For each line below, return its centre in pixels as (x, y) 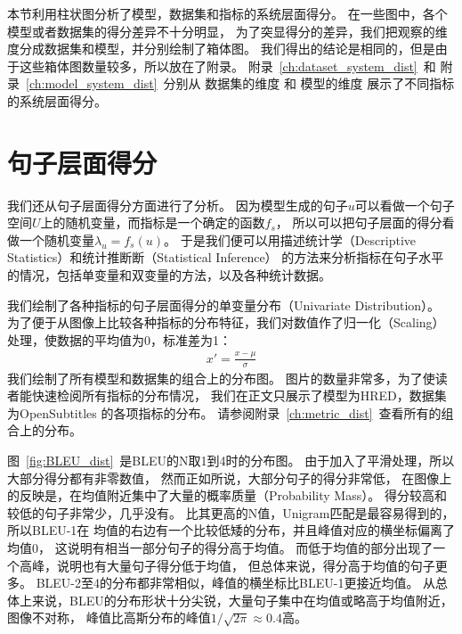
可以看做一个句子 (405, 205)
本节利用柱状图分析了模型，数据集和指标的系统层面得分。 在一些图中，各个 (227, 13)
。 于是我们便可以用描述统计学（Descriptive (289, 239)
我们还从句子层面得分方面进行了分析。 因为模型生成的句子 (178, 205)
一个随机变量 (57, 239)
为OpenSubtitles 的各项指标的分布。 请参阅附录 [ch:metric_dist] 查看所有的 (224, 412)
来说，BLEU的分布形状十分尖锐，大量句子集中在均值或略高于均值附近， (242, 600)
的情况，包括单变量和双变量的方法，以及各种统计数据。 (169, 275)
